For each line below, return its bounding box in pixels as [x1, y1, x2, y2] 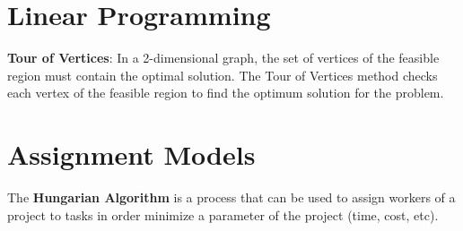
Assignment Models [7, 136, 256, 173]
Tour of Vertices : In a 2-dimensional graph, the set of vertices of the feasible [7, 48, 440, 67]
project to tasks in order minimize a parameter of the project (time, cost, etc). [7, 205, 439, 224]
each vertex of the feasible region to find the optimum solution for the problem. [7, 83, 444, 102]
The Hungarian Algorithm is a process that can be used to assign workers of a [7, 188, 456, 207]
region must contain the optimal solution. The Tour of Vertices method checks [7, 65, 438, 84]
